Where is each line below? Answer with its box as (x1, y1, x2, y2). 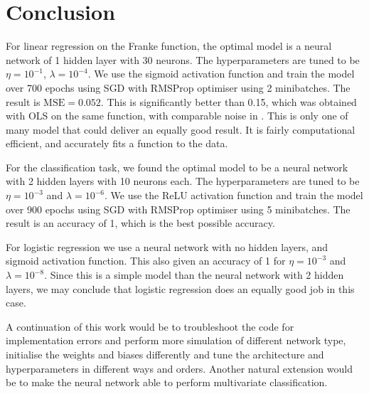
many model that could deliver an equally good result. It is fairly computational (6, 122, 355, 137)
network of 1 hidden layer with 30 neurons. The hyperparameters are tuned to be (6, 52, 360, 67)
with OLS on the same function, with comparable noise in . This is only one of (6, 108, 348, 123)
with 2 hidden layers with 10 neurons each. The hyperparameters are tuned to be (6, 174, 360, 188)
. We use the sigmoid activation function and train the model (87, 66, 355, 81)
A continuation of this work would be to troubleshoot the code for (6, 319, 294, 334)
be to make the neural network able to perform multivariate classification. (6, 375, 328, 390)
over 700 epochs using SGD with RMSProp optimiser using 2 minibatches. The (6, 80, 351, 95)
